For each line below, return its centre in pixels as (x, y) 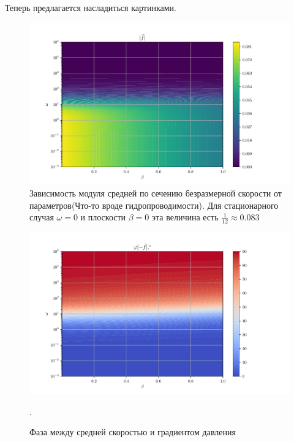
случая (42, 217)
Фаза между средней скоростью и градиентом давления (133, 432)
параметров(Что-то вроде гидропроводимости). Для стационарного (154, 205)
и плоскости (103, 217)
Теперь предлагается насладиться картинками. (91, 7)
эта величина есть (185, 217)
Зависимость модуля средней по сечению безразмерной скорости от (156, 193)
